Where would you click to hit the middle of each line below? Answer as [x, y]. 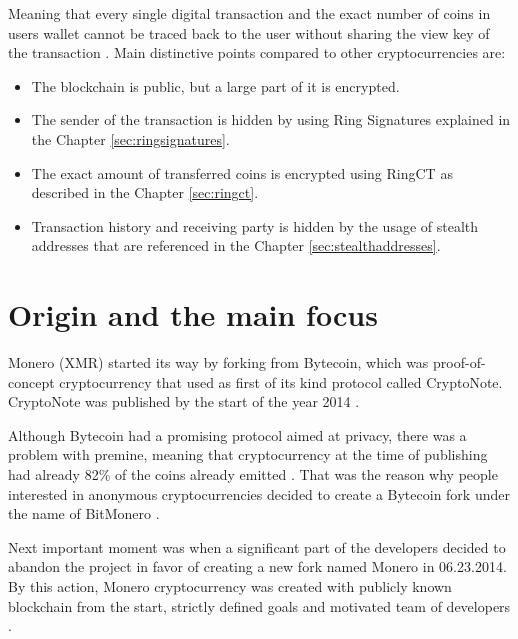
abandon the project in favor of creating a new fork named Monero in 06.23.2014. [257, 566]
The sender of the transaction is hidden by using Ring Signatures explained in [271, 119]
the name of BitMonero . [84, 513]
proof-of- [459, 362]
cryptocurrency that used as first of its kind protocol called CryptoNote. [281, 381]
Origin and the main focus [193, 314]
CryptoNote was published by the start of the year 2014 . [184, 401]
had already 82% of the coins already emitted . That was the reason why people [253, 474]
